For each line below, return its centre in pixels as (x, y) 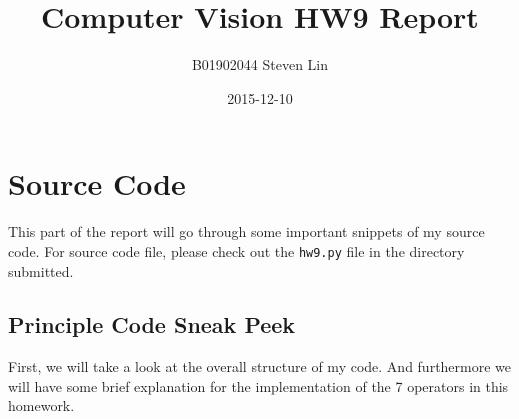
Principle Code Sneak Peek (152, 324)
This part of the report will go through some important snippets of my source (246, 231)
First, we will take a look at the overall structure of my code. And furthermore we (260, 366)
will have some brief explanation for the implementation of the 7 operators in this (258, 385)
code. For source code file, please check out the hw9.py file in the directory (236, 250)
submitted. (41, 270)
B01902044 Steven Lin (260, 64)
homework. (41, 405)
